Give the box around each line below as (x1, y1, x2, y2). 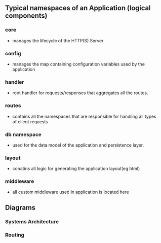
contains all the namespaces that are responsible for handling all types (12, 113, 157, 119)
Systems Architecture (5, 218, 59, 225)
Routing (5, 231, 25, 238)
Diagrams (5, 203, 36, 211)
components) (5, 12, 48, 20)
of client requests (12, 118, 48, 125)
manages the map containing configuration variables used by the (12, 61, 145, 67)
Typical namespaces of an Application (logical (5, 4, 151, 12)
